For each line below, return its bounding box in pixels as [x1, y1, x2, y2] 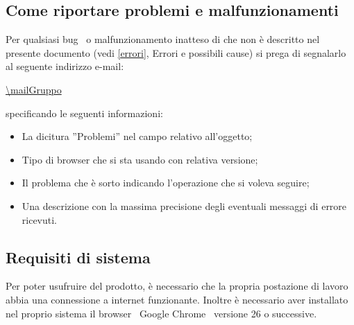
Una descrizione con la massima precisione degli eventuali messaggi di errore [22, 198, 347, 213]
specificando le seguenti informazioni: [6, 105, 163, 120]
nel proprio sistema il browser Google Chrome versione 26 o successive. [6, 306, 317, 320]
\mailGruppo [6, 82, 62, 96]
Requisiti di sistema [6, 246, 151, 267]
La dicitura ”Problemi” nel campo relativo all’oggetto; [22, 129, 253, 143]
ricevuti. [22, 212, 58, 227]
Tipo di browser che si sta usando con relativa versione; [22, 152, 258, 166]
